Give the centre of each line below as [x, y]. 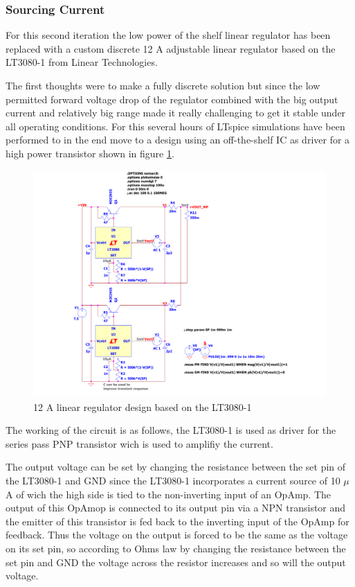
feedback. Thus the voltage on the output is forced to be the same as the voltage [177, 535]
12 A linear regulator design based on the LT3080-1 [143, 406]
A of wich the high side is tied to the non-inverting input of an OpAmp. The [168, 494]
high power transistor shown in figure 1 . [90, 153]
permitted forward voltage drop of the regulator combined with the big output [172, 99]
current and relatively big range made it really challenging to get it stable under [176, 113]
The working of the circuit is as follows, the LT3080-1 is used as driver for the [171, 430]
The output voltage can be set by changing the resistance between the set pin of [176, 467]
